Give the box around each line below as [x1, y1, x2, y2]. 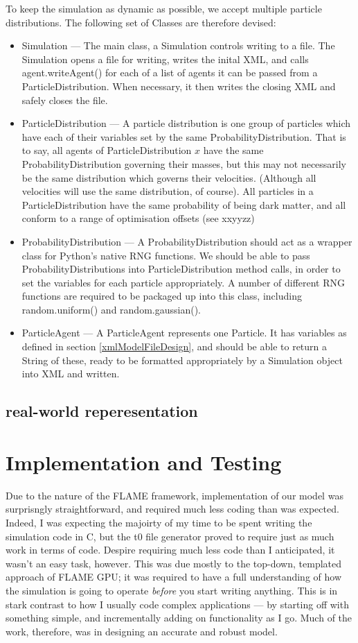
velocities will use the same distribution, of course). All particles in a [21, 184, 314, 198]
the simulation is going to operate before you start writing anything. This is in [6, 583, 338, 597]
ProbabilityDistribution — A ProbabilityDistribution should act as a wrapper [21, 234, 352, 248]
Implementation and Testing [6, 447, 282, 476]
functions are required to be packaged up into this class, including [21, 289, 302, 303]
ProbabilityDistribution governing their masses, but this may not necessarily [21, 156, 347, 171]
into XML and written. [21, 366, 120, 381]
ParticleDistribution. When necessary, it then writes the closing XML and [21, 78, 336, 93]
